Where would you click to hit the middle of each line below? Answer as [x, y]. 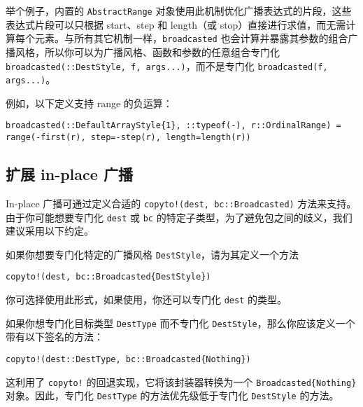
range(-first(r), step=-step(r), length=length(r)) [128, 138]
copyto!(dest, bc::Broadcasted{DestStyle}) [108, 277]
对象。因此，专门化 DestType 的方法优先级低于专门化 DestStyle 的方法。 [172, 395]
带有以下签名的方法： [55, 337]
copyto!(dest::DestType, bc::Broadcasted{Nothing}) [128, 360]
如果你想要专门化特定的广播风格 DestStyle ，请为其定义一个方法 [152, 254]
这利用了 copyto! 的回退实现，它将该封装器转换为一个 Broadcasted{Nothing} [181, 381]
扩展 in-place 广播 [69, 174]
